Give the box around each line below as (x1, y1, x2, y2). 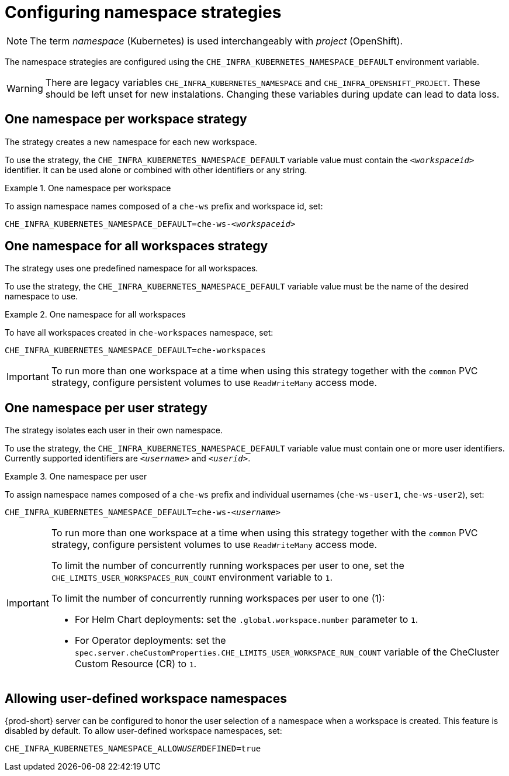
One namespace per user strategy (5, 400, 207, 415)
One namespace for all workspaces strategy (5, 239, 268, 254)
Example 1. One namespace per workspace (5, 182, 171, 193)
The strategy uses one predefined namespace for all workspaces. (5, 263, 258, 274)
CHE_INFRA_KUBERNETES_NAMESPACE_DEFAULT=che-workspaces (5, 346, 266, 356)
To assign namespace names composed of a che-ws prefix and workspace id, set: (5, 201, 323, 211)
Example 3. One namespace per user (5, 471, 147, 482)
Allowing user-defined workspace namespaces (5, 691, 287, 706)
